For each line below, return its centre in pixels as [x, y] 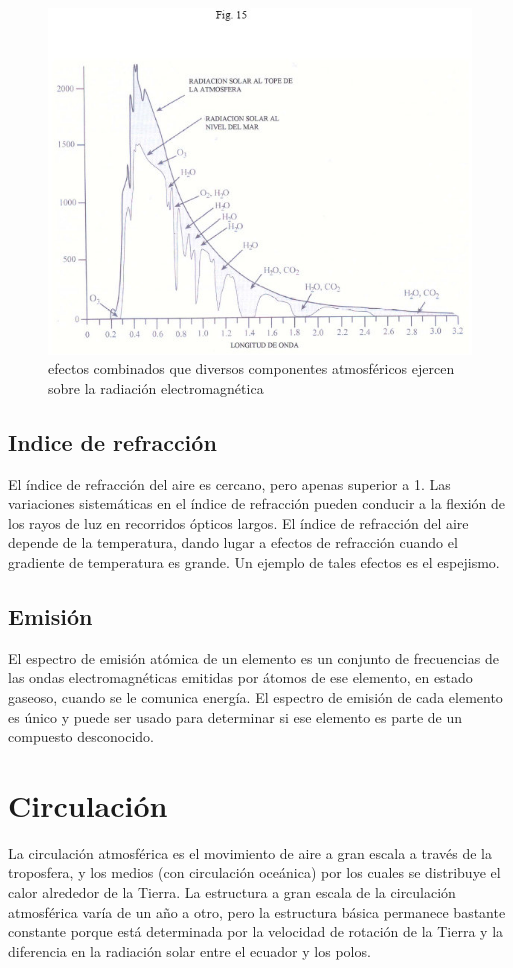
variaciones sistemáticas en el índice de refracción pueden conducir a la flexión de [257, 503]
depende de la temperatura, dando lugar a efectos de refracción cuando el [233, 542]
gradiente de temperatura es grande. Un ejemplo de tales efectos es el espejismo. [254, 561]
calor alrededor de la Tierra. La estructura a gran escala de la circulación [232, 892]
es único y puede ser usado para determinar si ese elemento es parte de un [235, 716]
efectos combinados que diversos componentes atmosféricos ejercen [251, 368]
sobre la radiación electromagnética [156, 387]
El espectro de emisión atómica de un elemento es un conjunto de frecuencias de [253, 657]
